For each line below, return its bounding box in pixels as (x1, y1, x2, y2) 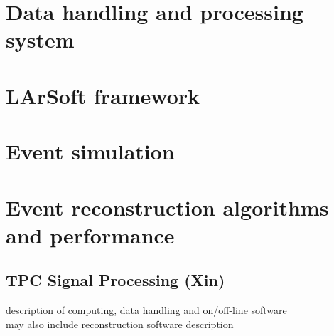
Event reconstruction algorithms (6, 192, 329, 221)
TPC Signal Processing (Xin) (6, 269, 225, 291)
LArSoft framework (6, 80, 200, 110)
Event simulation (6, 137, 175, 166)
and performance (6, 220, 175, 249)
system (6, 25, 75, 54)
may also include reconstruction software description (6, 316, 234, 331)
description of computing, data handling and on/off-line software (6, 303, 287, 317)
